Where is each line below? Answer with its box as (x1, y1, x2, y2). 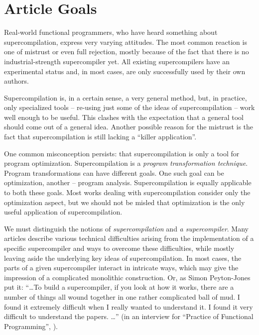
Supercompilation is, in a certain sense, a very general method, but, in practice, (4, 92, 247, 103)
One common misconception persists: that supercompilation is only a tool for (4, 148, 240, 158)
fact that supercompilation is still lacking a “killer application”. (4, 131, 197, 142)
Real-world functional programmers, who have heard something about (4, 27, 218, 37)
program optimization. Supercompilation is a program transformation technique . (4, 158, 248, 168)
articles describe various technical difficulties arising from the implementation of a (4, 233, 254, 243)
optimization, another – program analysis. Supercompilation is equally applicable (4, 177, 252, 188)
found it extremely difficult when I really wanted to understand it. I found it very (4, 301, 253, 312)
